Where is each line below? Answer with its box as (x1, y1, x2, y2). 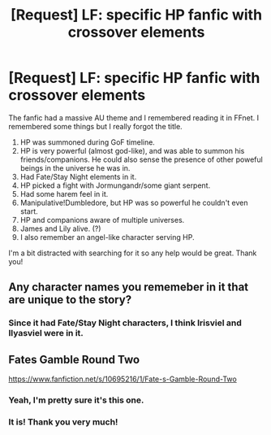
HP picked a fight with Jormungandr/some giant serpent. (19, 181, 211, 190)
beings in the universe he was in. (19, 163, 131, 172)
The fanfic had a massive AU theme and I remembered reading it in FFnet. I (8, 112, 260, 123)
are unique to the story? (8, 293, 132, 307)
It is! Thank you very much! (8, 416, 118, 428)
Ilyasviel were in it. (8, 328, 84, 339)
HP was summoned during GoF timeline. (19, 137, 156, 147)
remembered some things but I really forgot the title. (8, 121, 183, 131)
